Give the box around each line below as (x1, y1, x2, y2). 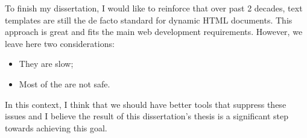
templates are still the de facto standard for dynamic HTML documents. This (5, 13, 293, 26)
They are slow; (19, 57, 74, 70)
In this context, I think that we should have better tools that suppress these (5, 98, 286, 110)
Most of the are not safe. (19, 77, 110, 90)
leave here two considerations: (5, 37, 115, 49)
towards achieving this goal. (5, 121, 107, 134)
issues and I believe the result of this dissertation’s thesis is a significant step (5, 110, 289, 122)
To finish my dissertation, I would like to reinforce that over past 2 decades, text (5, 2, 303, 14)
